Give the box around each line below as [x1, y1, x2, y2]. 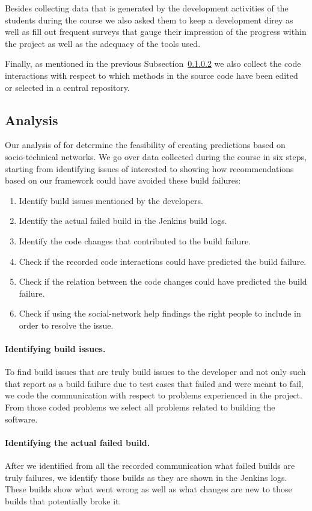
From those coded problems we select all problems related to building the [5, 401, 275, 413]
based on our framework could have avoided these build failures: [5, 174, 241, 187]
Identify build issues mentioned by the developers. [19, 194, 203, 206]
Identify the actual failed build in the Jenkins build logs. [19, 214, 227, 227]
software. [5, 412, 38, 425]
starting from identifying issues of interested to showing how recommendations [5, 162, 294, 175]
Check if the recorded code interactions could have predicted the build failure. [19, 255, 307, 267]
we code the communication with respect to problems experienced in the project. [5, 389, 302, 401]
